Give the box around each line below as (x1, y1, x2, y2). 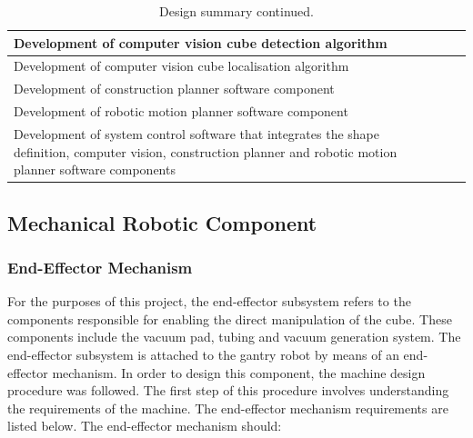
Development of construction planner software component (14, 79, 335, 98)
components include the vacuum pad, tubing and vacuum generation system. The (7, 327, 461, 346)
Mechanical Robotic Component (7, 208, 317, 236)
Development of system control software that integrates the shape (14, 124, 379, 143)
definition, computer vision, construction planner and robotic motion (14, 142, 398, 161)
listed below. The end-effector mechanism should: (7, 416, 282, 435)
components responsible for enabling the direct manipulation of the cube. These (7, 309, 452, 328)
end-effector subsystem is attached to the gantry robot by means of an (7, 345, 399, 364)
